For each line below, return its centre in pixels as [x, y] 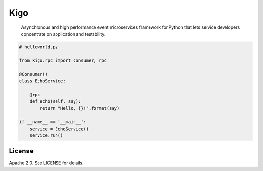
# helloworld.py [39, 47]
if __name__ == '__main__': [53, 122]
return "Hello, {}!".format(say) [80, 108]
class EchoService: [42, 81]
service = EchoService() [59, 129]
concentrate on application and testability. [63, 34]
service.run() [46, 136]
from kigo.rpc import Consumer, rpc [63, 60]
